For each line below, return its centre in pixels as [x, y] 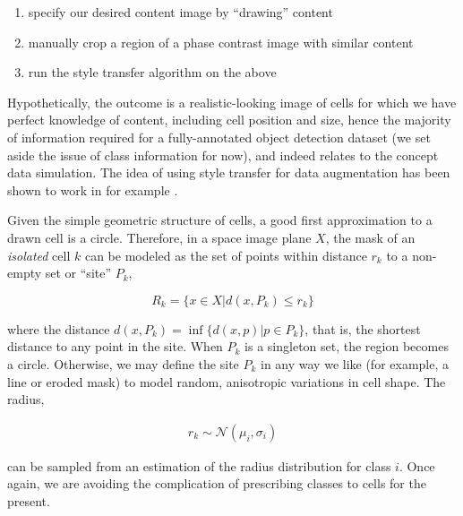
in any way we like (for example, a [355, 363]
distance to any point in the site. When [115, 346]
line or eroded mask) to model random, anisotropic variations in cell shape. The [227, 381]
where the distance [59, 328]
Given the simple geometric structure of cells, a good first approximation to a [220, 220]
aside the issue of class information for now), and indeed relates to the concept [223, 155]
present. [29, 500]
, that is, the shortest [363, 328]
